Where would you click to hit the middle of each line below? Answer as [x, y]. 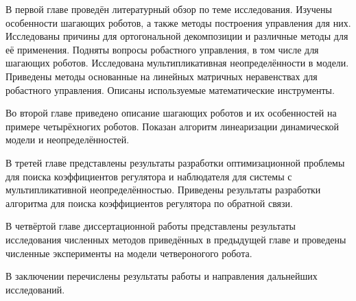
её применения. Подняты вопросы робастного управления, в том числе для [162, 49]
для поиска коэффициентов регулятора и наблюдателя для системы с [149, 176]
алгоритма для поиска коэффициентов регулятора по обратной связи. [149, 203]
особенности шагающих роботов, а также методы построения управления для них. [178, 22]
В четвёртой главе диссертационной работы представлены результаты [151, 226]
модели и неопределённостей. [68, 140]
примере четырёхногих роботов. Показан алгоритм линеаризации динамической [173, 126]
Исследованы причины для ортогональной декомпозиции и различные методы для [177, 36]
